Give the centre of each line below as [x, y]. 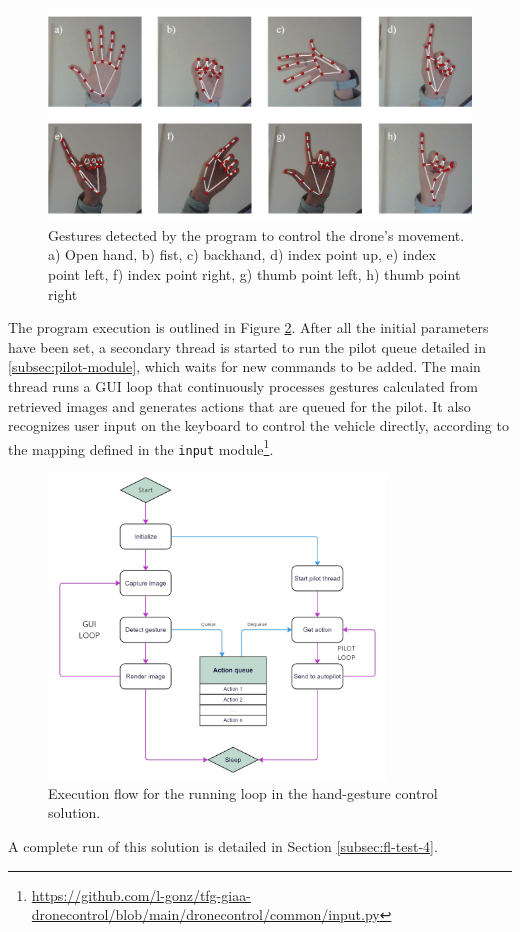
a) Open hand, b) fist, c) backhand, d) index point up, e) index [242, 254]
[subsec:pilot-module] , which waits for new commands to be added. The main [244, 366]
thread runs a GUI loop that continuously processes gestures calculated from [243, 385]
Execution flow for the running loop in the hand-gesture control [243, 792]
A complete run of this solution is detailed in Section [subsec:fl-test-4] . [223, 845]
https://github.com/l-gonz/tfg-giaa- [141, 894]
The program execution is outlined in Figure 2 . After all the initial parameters [248, 327]
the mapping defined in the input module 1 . [141, 447]
